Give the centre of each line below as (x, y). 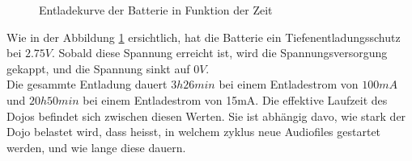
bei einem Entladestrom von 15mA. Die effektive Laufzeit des (235, 99)
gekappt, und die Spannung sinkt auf (98, 68)
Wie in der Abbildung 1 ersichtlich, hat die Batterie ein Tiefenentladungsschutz (204, 37)
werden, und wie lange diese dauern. (96, 147)
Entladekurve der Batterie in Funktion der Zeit (156, 10)
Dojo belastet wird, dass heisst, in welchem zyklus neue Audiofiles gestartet (194, 132)
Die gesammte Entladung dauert (87, 84)
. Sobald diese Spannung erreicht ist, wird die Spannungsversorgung (220, 53)
